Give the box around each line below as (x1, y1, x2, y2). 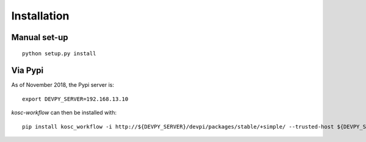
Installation (11, 9, 70, 22)
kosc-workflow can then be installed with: (11, 109, 117, 117)
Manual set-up (11, 32, 68, 42)
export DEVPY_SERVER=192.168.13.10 (22, 95, 129, 103)
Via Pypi (11, 66, 44, 76)
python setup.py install (22, 50, 96, 57)
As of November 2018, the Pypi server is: (11, 81, 115, 89)
